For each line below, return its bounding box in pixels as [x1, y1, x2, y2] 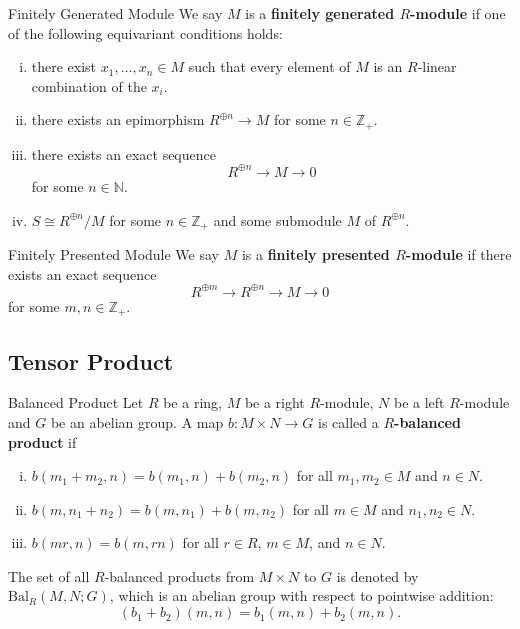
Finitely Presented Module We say [8, 243, 219, 264]
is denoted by [336, 565, 419, 586]
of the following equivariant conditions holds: [8, 22, 283, 43]
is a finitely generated [245, 3, 395, 23]
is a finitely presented [241, 243, 390, 264]
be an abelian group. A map [50, 411, 224, 432]
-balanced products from [104, 565, 255, 586]
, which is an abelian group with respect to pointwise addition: [109, 585, 494, 606]
